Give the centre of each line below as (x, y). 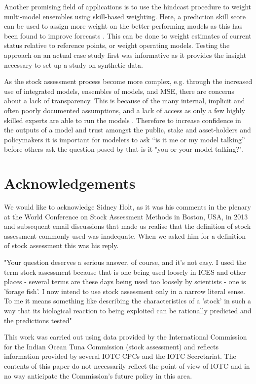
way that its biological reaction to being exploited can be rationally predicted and (128, 310)
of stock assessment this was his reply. (61, 245)
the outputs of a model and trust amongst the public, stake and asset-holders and (128, 130)
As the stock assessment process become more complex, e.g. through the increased (128, 81)
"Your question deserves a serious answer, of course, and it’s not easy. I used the (125, 262)
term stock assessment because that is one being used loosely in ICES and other (125, 272)
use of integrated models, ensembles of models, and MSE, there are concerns (119, 91)
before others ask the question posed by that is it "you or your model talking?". (124, 149)
